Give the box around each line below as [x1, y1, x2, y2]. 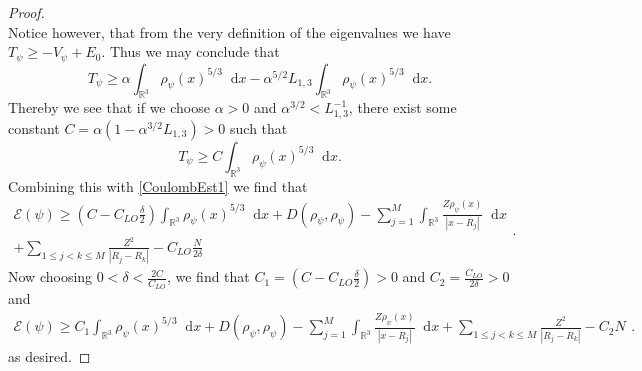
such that [230, 117, 288, 138]
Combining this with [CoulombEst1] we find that [8, 175, 308, 196]
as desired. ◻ [8, 345, 91, 366]
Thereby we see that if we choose [8, 97, 210, 118]
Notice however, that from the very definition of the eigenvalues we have [8, 21, 451, 42]
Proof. [8, 2, 45, 22]
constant [8, 117, 60, 138]
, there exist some [348, 97, 457, 118]
